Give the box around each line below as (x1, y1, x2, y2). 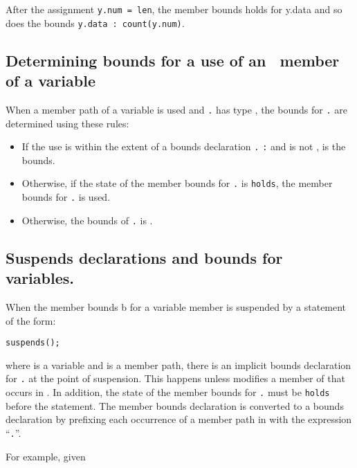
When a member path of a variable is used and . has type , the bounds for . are (6, 102, 347, 116)
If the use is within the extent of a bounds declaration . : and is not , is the (21, 139, 346, 154)
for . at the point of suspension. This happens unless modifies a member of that (6, 371, 345, 386)
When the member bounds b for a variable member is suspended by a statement (6, 299, 347, 314)
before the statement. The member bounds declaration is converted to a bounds (6, 398, 344, 413)
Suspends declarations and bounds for (6, 246, 283, 268)
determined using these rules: (6, 116, 129, 130)
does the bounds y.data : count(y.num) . (6, 15, 185, 30)
